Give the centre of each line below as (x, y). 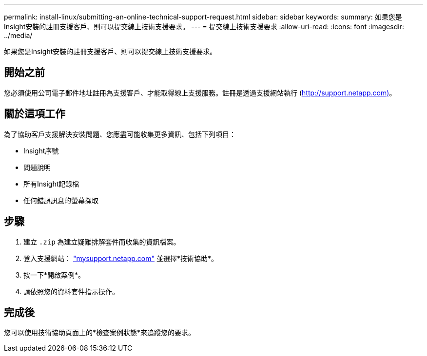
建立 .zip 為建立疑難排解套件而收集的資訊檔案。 (102, 242)
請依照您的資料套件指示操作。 (71, 291)
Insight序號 (41, 150)
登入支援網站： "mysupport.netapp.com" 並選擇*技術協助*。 (121, 258)
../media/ (18, 35)
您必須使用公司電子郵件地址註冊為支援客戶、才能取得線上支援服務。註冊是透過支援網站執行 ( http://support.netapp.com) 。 (200, 93)
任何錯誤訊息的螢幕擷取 (61, 200)
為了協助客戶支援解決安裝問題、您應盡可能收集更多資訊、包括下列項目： (120, 134)
